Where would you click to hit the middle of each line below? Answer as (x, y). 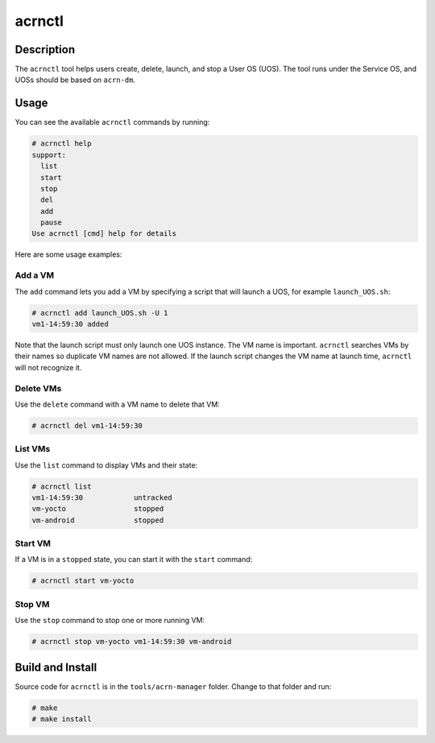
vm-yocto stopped (98, 509)
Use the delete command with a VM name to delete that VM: (118, 404)
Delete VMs (38, 388)
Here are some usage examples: (68, 254)
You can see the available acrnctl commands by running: (112, 122)
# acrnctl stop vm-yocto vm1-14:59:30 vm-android (132, 642)
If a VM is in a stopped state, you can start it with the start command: (134, 559)
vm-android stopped (98, 520)
